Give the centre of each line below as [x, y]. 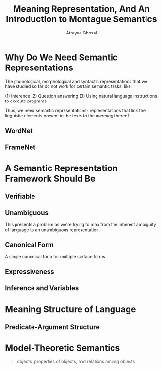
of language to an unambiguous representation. [53, 230]
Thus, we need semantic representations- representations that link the [75, 110]
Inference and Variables [42, 288]
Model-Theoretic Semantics [63, 348]
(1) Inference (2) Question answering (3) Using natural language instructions [81, 96]
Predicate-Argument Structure [52, 327]
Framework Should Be [50, 178]
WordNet [19, 131]
